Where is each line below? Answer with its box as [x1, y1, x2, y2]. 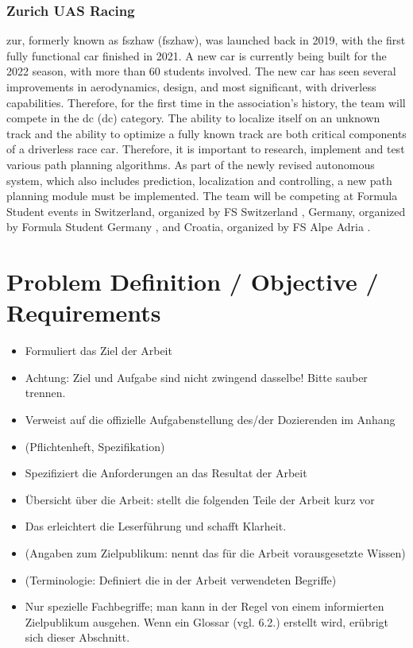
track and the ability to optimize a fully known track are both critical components [6, 125, 407, 141]
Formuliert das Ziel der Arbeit [25, 342, 172, 359]
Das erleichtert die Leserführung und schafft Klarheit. [25, 518, 287, 534]
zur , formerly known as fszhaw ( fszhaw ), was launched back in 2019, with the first [6, 32, 406, 48]
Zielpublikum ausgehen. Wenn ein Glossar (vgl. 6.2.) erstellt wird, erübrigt [25, 613, 389, 630]
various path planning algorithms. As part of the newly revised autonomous [6, 156, 375, 172]
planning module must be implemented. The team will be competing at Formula [6, 187, 398, 204]
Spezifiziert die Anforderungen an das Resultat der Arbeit [25, 465, 307, 481]
